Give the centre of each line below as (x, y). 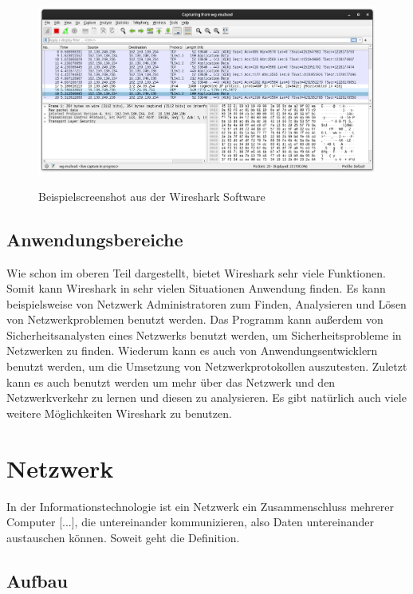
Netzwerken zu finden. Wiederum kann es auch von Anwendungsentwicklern (192, 350)
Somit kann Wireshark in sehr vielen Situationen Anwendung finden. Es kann (196, 288)
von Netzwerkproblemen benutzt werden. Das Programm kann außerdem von (195, 319)
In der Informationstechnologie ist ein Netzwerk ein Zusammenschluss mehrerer (200, 506)
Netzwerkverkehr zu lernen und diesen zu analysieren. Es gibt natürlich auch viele (206, 397)
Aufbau (37, 580)
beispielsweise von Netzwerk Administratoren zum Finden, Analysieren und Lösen (206, 303)
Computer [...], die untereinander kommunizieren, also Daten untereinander (190, 522)
